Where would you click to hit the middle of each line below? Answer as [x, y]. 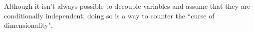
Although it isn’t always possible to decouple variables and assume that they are [127, 6]
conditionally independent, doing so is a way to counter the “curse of [109, 15]
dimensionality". [28, 25]
